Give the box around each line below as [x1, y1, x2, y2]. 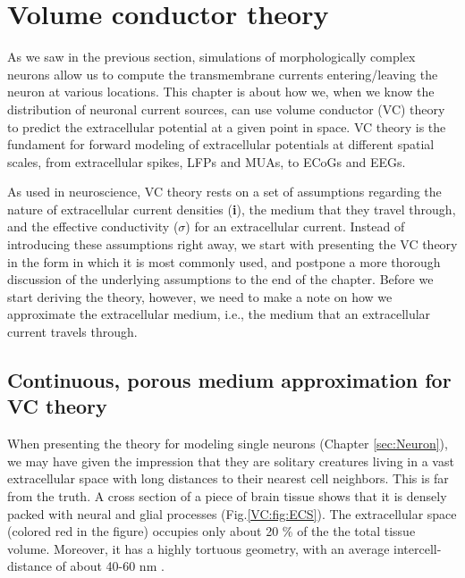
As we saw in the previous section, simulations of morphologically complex [7, 47, 416, 66]
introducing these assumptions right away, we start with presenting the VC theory [7, 235, 458, 254]
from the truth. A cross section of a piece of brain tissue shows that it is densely [7, 487, 447, 505]
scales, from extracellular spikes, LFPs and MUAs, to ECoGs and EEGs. [7, 152, 406, 171]
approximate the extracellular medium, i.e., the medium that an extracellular [7, 305, 431, 323]
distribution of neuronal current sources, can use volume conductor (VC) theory [7, 99, 445, 118]
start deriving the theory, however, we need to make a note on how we [7, 287, 393, 306]
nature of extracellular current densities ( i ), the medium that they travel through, [7, 199, 456, 218]
